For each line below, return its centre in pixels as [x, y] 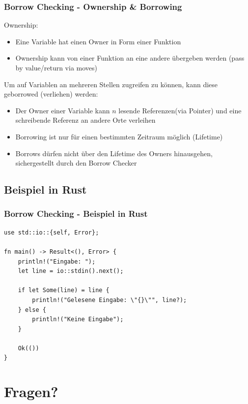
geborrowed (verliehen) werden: [51, 94]
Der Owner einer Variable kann [63, 110]
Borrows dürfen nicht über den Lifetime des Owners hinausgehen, [114, 153]
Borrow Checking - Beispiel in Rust [76, 214]
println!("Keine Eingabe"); [78, 320]
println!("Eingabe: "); [57, 261]
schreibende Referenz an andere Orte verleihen [85, 120]
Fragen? [31, 391]
